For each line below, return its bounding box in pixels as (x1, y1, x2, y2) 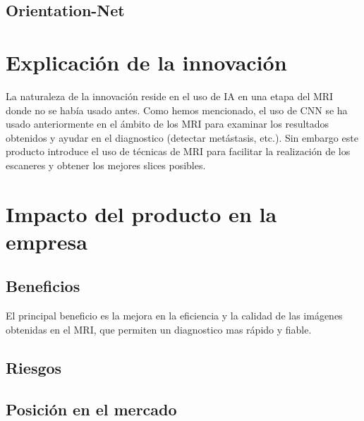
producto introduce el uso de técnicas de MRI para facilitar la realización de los (6, 144, 351, 159)
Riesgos (6, 356, 62, 378)
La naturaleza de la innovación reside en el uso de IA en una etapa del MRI (6, 88, 334, 103)
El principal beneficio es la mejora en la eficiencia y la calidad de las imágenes (6, 308, 343, 323)
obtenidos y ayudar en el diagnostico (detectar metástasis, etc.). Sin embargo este (6, 130, 358, 145)
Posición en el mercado (6, 398, 177, 420)
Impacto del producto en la (6, 199, 277, 228)
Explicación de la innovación (6, 47, 287, 76)
